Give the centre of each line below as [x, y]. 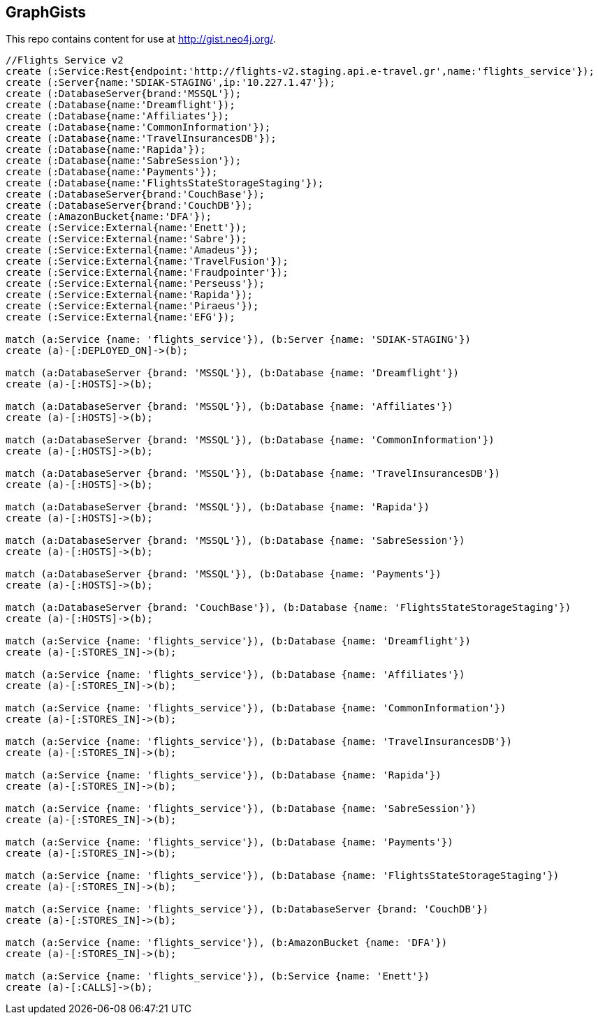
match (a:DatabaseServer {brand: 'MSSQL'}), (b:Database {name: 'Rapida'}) [218, 507]
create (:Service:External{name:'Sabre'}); [126, 239]
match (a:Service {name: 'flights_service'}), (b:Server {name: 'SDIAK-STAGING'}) [238, 340]
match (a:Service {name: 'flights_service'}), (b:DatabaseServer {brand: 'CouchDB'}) [247, 909]
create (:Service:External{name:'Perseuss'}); [135, 284]
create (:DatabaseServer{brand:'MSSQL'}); [124, 94]
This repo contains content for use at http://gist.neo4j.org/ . [141, 39]
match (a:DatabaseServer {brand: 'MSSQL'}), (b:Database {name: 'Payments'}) [224, 574]
